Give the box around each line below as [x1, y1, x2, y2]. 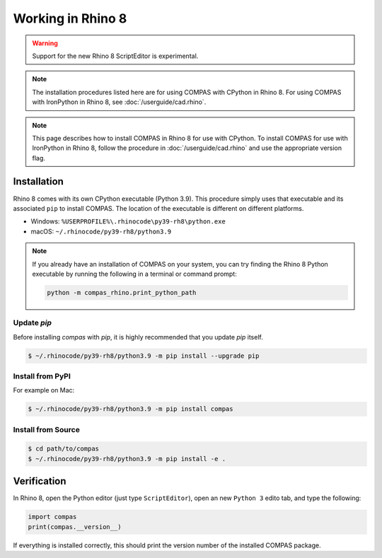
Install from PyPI [13, 371, 71, 381]
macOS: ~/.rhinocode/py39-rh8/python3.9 [30, 227, 172, 236]
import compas [28, 513, 77, 521]
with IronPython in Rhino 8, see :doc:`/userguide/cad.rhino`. [32, 98, 207, 106]
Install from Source [13, 424, 81, 434]
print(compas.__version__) [28, 523, 122, 530]
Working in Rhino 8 [13, 11, 127, 26]
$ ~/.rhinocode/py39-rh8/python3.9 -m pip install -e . [28, 455, 226, 463]
